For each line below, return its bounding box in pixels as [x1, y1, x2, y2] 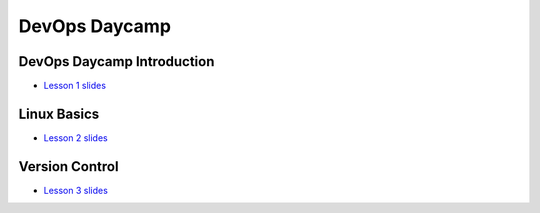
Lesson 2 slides [43, 131, 109, 144]
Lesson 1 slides [43, 80, 107, 92]
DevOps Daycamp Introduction [18, 53, 215, 70]
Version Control [18, 158, 119, 175]
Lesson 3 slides [43, 184, 109, 196]
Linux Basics [18, 105, 100, 122]
